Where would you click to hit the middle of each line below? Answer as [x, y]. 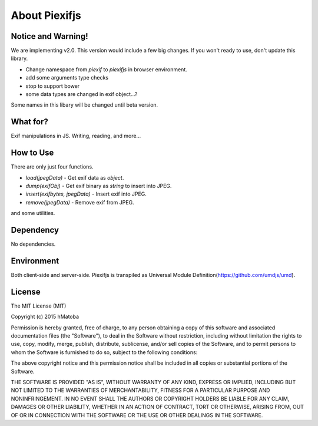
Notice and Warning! [49, 36]
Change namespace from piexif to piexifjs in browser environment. [107, 69]
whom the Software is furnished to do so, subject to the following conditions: [104, 352]
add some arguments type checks [67, 78]
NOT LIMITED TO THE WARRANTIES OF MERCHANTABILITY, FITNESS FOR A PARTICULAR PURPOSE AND [140, 390]
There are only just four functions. [52, 167]
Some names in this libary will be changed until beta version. [85, 105]
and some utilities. [33, 213]
